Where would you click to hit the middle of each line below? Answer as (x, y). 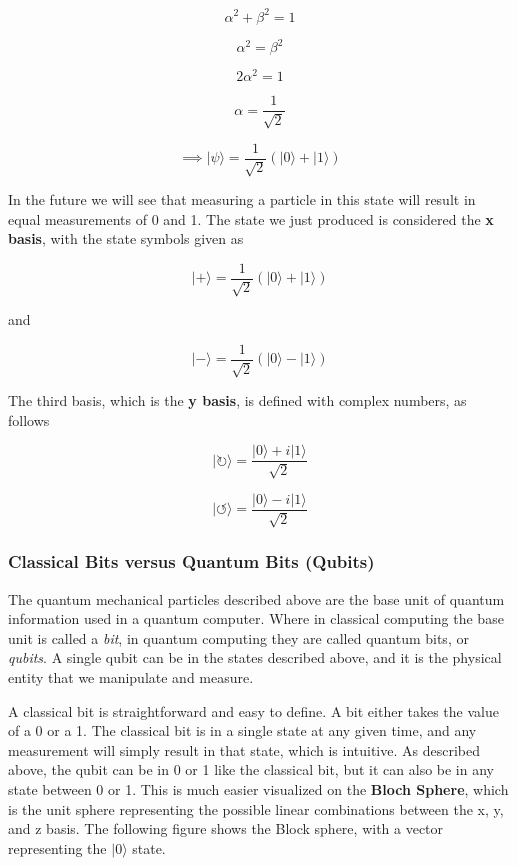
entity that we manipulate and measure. (131, 676)
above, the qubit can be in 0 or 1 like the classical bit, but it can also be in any (251, 769)
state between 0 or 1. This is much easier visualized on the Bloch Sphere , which (258, 788)
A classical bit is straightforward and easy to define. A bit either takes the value (253, 710)
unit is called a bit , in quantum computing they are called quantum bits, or (238, 637)
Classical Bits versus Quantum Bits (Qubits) (191, 561)
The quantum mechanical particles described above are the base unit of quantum (256, 598)
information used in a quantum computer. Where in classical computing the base (256, 618)
